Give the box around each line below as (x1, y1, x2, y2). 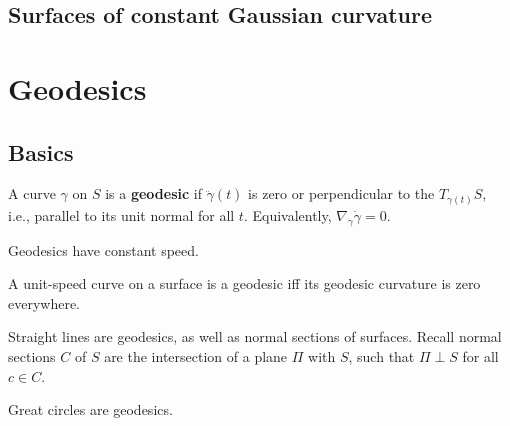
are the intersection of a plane (104, 346, 288, 367)
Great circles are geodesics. (8, 399, 173, 420)
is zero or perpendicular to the (248, 183, 435, 204)
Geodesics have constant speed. (8, 239, 199, 260)
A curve (8, 183, 56, 204)
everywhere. (8, 292, 81, 313)
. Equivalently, (243, 204, 332, 225)
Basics (8, 136, 74, 167)
